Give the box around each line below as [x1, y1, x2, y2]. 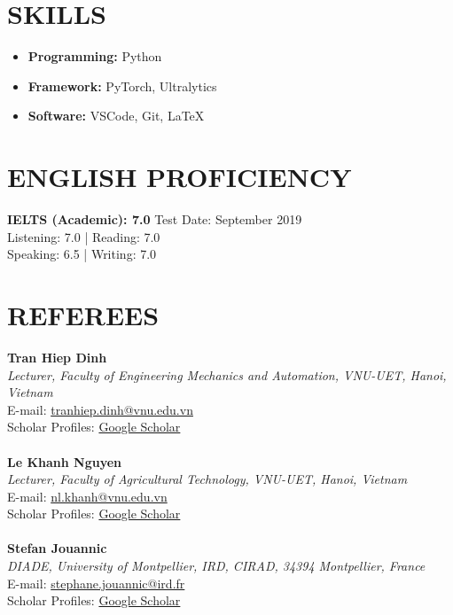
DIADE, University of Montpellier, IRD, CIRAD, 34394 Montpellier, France [7, 557, 426, 575]
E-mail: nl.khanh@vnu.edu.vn [7, 487, 168, 505]
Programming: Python [27, 47, 162, 66]
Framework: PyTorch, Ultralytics [27, 76, 217, 95]
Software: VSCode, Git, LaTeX [27, 106, 205, 125]
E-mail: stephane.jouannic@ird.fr [7, 573, 185, 592]
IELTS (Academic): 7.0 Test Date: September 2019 [7, 210, 302, 229]
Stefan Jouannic [7, 539, 107, 557]
